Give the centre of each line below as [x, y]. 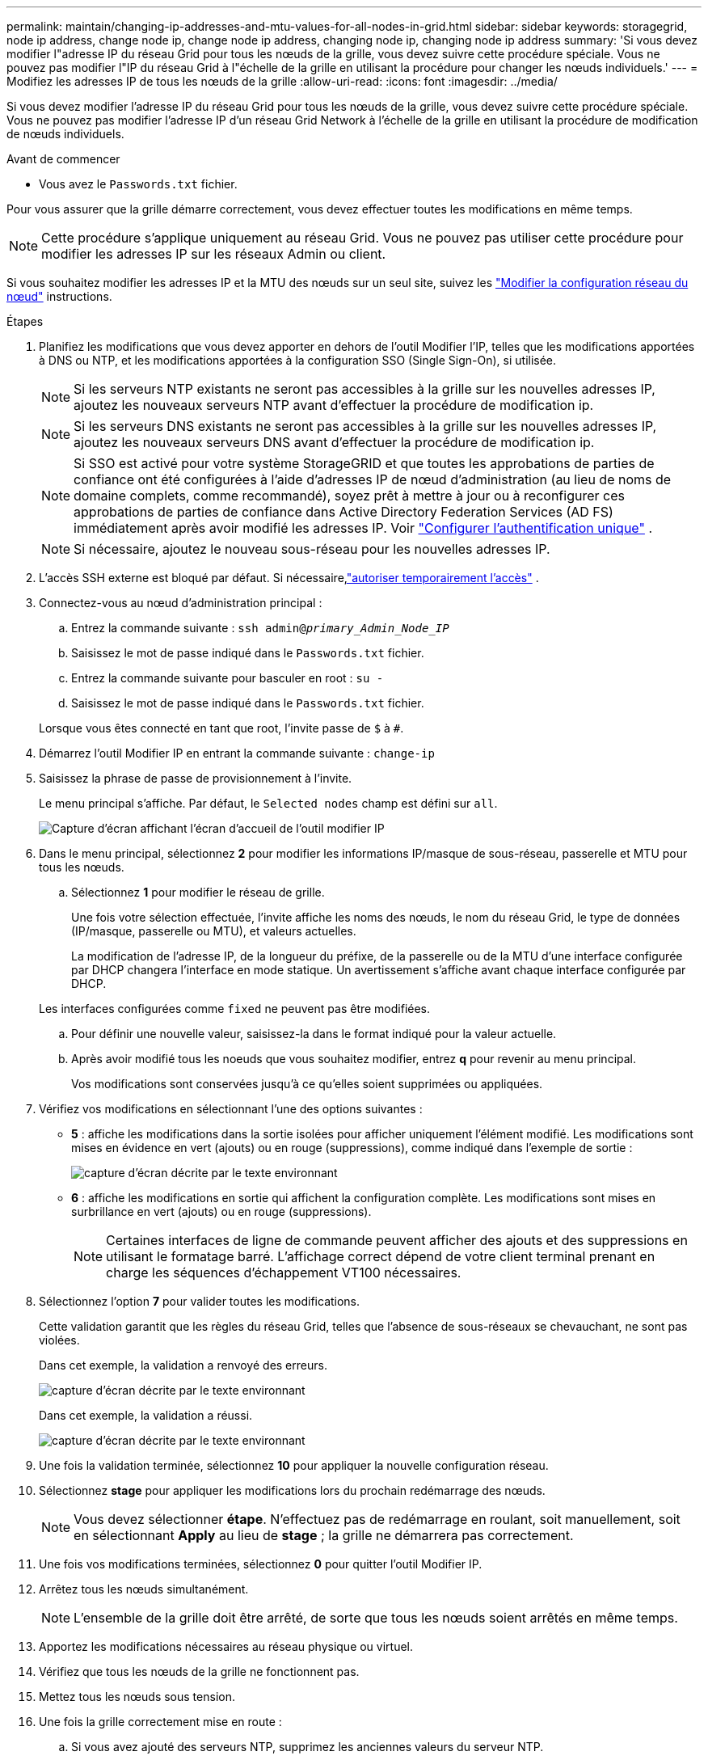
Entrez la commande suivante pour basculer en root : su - [228, 678]
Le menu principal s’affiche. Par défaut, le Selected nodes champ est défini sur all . [268, 803]
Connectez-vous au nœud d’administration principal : [181, 603]
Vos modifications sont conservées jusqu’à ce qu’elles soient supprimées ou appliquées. [307, 1084]
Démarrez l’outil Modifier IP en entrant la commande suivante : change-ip [237, 753]
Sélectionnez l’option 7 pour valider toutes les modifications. [200, 1301]
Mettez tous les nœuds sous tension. [137, 1697]
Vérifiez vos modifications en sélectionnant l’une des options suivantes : [231, 1109]
